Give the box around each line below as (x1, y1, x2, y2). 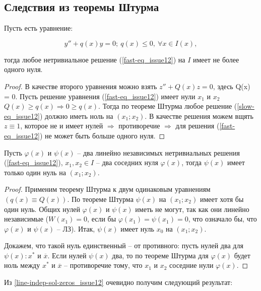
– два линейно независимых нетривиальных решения (77, 147, 240, 158)
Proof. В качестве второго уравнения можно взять (4, 81, 157, 91)
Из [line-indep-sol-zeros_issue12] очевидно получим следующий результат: (4, 277, 233, 287)
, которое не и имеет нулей (20, 120, 103, 131)
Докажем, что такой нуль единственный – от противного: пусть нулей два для (4, 240, 243, 251)
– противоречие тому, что (64, 260, 143, 270)
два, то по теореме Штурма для (112, 250, 209, 260)
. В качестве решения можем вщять (145, 110, 253, 121)
